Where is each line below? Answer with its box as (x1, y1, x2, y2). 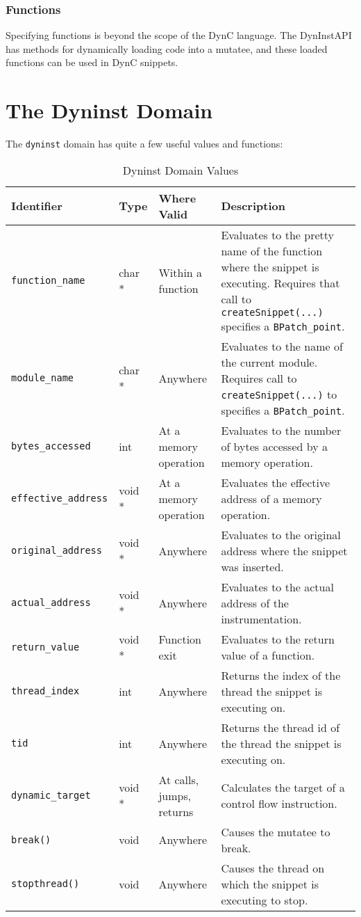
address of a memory (221, 490, 322, 507)
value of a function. (221, 646, 315, 663)
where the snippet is (221, 258, 319, 275)
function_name (11, 274, 85, 286)
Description (221, 198, 285, 214)
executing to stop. (221, 891, 308, 908)
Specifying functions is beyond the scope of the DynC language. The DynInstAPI (6, 28, 352, 42)
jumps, (158, 787, 192, 804)
